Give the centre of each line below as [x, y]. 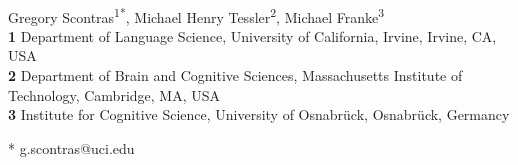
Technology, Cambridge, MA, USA [114, 94]
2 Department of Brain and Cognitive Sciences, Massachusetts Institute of [235, 75]
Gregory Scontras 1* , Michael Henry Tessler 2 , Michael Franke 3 [196, 15]
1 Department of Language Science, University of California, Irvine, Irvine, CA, [252, 35]
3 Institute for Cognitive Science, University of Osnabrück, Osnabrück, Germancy [259, 114]
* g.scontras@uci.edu [71, 147]
